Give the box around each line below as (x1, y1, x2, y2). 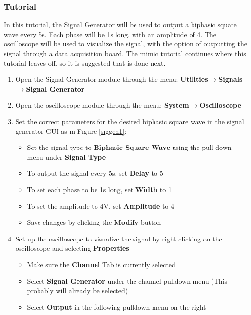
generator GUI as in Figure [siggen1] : (15, 126, 127, 136)
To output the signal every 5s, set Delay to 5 (27, 168, 163, 178)
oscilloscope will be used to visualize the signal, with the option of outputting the (4, 38, 247, 49)
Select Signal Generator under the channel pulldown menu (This (27, 276, 228, 286)
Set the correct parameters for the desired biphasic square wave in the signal (15, 116, 244, 126)
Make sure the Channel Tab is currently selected (27, 259, 175, 269)
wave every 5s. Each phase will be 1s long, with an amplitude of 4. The (4, 29, 216, 39)
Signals (218, 74, 243, 84)
